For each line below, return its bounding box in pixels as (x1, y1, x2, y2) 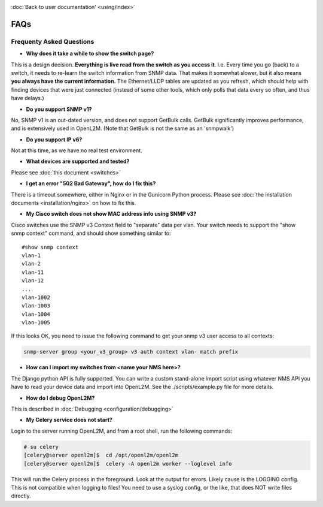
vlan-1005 (22, 319, 50, 326)
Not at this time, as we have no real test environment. (11, 147, 143, 154)
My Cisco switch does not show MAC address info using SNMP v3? (26, 210, 197, 218)
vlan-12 (22, 277, 44, 284)
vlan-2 (22, 261, 41, 267)
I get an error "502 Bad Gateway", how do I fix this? (26, 180, 156, 187)
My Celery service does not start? (26, 417, 113, 424)
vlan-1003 (22, 303, 50, 309)
